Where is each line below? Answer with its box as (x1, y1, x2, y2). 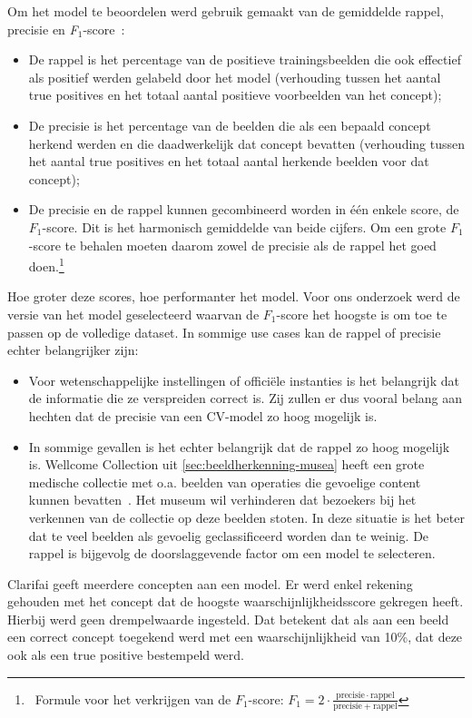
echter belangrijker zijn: (7, 340, 139, 359)
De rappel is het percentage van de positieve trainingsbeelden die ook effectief (28, 50, 461, 69)
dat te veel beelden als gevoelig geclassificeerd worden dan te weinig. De (28, 526, 429, 545)
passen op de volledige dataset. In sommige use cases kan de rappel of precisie (7, 322, 441, 341)
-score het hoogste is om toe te (276, 304, 447, 323)
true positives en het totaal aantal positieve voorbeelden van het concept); (28, 85, 442, 104)
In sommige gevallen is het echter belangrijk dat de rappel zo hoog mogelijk (28, 437, 450, 456)
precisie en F (7, 19, 78, 38)
